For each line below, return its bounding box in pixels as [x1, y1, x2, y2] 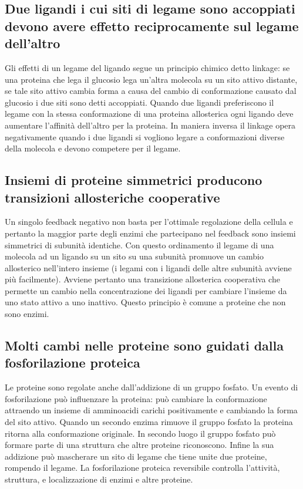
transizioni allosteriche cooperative [5, 188, 220, 206]
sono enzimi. [5, 308, 49, 320]
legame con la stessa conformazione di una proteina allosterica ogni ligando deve [5, 107, 294, 120]
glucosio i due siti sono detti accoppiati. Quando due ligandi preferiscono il [5, 96, 274, 108]
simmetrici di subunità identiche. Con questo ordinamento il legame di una [5, 238, 274, 251]
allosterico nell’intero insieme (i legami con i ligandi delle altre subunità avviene [5, 261, 292, 274]
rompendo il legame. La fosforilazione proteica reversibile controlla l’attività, [5, 461, 280, 474]
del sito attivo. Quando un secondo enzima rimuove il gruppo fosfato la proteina [5, 416, 293, 428]
